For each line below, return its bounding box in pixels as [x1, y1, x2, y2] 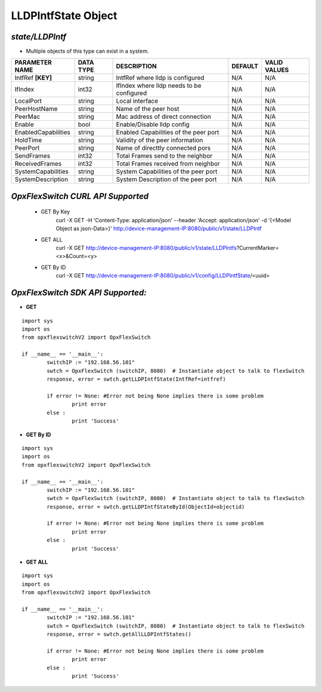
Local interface [116, 97, 158, 105]
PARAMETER [14, 59, 52, 67]
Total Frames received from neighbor [116, 160, 221, 168]
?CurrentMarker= [236, 244, 280, 252]
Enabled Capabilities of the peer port [116, 128, 219, 137]
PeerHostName [14, 105, 58, 113]
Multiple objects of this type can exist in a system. [26, 48, 149, 55]
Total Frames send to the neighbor [116, 152, 213, 160]
